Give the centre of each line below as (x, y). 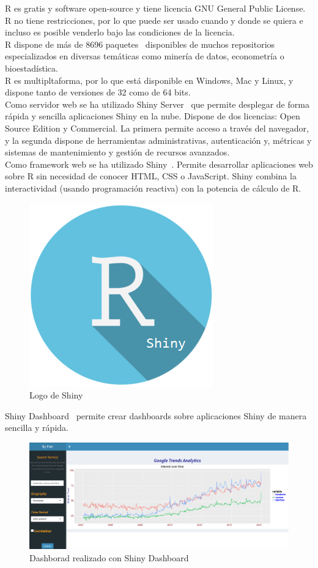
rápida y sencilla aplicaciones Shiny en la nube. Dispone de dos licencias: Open (153, 116)
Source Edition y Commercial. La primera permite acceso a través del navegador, (157, 128)
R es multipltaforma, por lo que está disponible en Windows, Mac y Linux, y (149, 80)
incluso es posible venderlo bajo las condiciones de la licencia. (120, 32)
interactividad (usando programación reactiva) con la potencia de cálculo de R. (153, 188)
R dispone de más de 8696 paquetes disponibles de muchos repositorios (140, 44)
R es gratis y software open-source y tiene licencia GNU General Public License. (155, 8)
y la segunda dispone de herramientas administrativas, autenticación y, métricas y (158, 140)
